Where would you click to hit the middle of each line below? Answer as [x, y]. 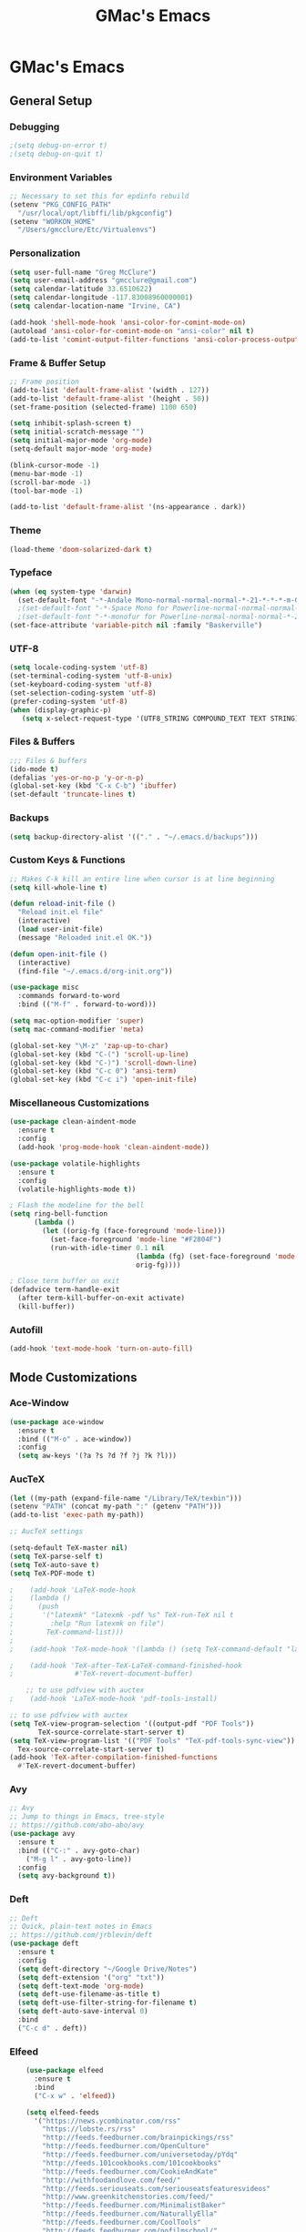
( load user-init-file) [61, 930]
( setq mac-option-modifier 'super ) [77, 1021]
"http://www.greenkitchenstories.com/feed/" [128, 2197]
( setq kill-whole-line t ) [58, 887]
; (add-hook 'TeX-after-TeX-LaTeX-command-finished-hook [126, 1666]
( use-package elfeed [65, 2071]
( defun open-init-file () [58, 954]
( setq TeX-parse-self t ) [56, 1556]
